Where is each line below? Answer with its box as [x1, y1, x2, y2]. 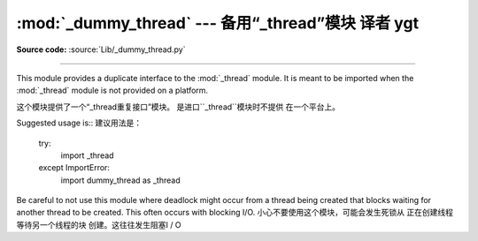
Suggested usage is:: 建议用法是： [16, 117, 143, 128]
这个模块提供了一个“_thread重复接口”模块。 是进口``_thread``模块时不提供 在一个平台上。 [16, 102, 341, 112]
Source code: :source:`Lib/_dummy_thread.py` [16, 44, 186, 55]
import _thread [60, 150, 114, 161]
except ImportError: [38, 162, 111, 173]
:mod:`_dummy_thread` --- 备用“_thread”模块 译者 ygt [16, 13, 420, 33]
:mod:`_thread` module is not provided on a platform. [16, 85, 208, 96]
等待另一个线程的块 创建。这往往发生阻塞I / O [16, 219, 181, 230]
